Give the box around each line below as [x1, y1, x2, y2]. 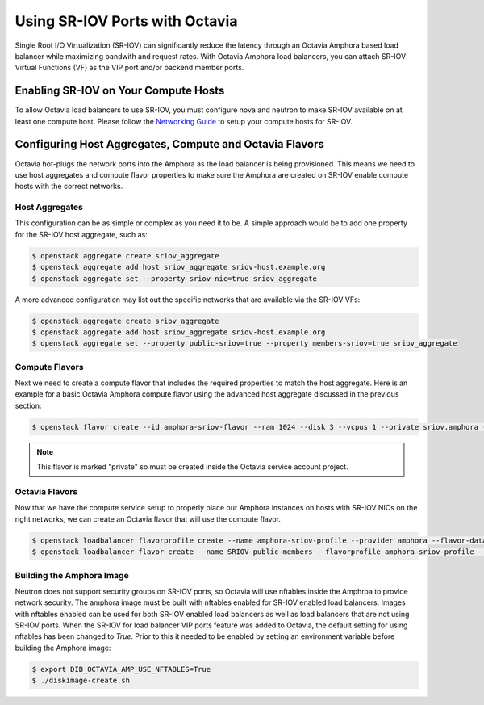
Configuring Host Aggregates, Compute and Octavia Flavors [15, 137, 324, 151]
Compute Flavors [15, 361, 84, 372]
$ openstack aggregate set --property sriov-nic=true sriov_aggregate [31, 274, 318, 283]
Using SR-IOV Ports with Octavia [15, 12, 238, 30]
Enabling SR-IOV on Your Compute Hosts [15, 84, 225, 98]
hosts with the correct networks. [15, 182, 123, 191]
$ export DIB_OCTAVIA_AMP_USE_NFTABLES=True [31, 665, 211, 674]
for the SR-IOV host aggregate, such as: [15, 229, 148, 239]
